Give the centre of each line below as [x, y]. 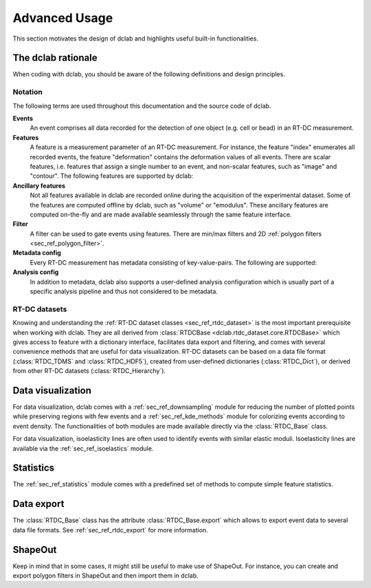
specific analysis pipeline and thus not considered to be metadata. [124, 291]
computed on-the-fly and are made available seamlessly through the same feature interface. [161, 214]
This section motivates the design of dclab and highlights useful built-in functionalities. [136, 38]
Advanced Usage [63, 18]
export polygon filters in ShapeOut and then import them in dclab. [105, 576]
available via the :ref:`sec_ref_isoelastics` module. [83, 448]
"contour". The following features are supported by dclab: [112, 176]
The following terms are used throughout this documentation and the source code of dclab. [142, 106]
